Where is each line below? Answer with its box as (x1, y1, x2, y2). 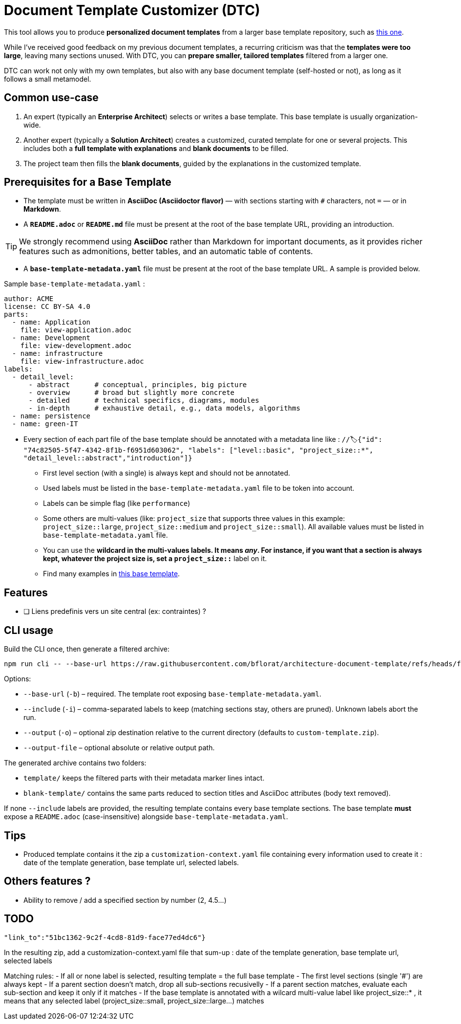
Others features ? (4, 875, 91, 888)
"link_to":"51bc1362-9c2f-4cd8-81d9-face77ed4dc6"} (4, 933, 206, 941)
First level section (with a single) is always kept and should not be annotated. (43, 469, 291, 478)
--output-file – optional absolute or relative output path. (23, 743, 215, 752)
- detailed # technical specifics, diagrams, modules (28, 396, 259, 405)
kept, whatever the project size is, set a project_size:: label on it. (43, 554, 267, 563)
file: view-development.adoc (20, 342, 132, 350)
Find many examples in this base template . (43, 569, 180, 578)
